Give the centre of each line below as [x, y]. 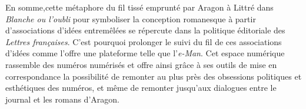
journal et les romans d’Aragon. [62, 99]
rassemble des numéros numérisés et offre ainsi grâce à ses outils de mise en [141, 64]
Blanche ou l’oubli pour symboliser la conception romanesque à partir [131, 18]
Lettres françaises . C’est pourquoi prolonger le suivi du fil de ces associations [144, 41]
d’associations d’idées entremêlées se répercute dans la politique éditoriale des [145, 30]
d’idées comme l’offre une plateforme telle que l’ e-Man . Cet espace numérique [145, 53]
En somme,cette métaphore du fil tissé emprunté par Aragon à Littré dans [139, 7]
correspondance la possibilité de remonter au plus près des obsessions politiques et [154, 76]
